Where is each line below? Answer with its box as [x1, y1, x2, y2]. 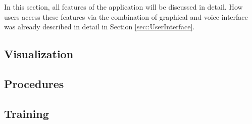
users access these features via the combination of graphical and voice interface [4, 11, 248, 22]
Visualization [4, 46, 74, 62]
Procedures [4, 75, 64, 91]
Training [4, 105, 49, 121]
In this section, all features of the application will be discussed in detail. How [4, 2, 243, 12]
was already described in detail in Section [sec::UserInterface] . [4, 21, 195, 32]
